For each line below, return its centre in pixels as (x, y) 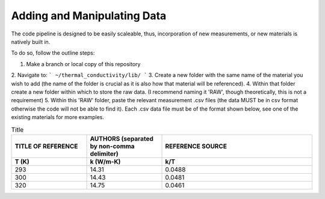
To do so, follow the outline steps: (53, 53)
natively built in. (31, 41)
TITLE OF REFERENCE (46, 146)
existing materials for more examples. (58, 117)
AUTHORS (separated (122, 138)
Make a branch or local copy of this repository (83, 64)
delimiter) (104, 153)
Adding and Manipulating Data (89, 16)
